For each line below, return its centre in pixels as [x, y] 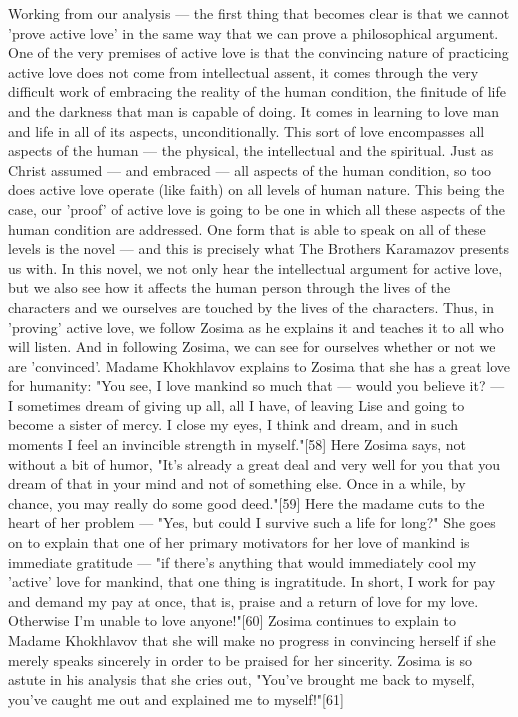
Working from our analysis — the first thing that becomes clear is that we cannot [259, 13]
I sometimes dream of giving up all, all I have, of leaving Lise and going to [236, 404]
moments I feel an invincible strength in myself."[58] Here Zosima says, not [237, 444]
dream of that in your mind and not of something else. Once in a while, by [237, 483]
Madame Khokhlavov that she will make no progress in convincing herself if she [252, 640]
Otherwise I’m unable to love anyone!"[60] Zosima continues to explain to [232, 620]
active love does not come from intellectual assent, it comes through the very [243, 71]
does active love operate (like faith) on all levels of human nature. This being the [256, 189]
